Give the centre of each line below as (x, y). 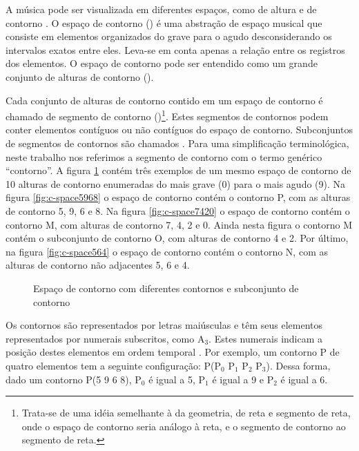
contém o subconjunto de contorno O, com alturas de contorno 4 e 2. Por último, (177, 238)
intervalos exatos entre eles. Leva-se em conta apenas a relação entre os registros (175, 49)
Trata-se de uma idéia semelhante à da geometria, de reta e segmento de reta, (186, 413)
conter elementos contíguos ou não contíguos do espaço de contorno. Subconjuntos (179, 129)
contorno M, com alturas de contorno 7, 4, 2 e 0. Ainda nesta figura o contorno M (179, 224)
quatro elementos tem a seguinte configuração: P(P (114, 365)
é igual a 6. (304, 379)
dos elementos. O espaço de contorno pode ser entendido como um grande (162, 63)
